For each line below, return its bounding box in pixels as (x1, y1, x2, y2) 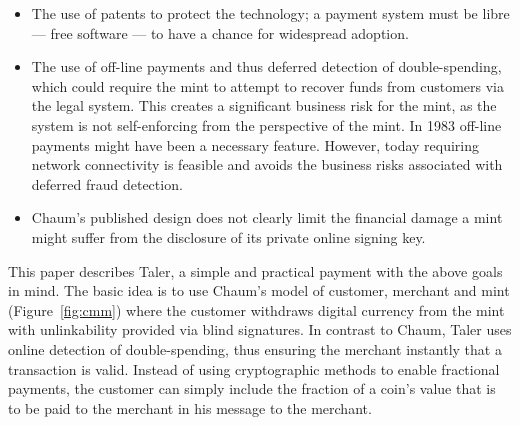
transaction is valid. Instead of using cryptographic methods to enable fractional (8, 358, 500, 379)
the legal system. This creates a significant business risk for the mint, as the (31, 95, 497, 116)
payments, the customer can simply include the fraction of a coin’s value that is (8, 378, 496, 399)
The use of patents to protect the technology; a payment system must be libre (31, 3, 510, 23)
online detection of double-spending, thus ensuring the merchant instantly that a (8, 338, 502, 359)
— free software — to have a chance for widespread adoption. (31, 22, 409, 43)
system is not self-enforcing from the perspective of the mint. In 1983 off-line (31, 114, 502, 135)
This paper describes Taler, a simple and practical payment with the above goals (8, 260, 503, 281)
